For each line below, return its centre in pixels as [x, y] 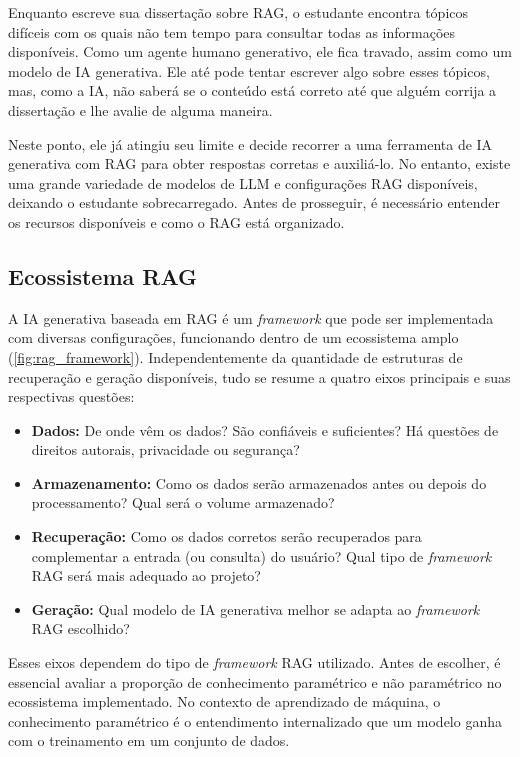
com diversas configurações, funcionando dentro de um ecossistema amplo [233, 337]
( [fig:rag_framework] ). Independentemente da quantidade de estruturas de [235, 356]
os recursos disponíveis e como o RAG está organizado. [176, 221]
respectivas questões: [71, 396]
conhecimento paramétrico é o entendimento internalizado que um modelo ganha [255, 720]
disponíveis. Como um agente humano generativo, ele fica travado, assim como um [260, 51]
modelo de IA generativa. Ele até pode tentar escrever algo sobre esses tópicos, [249, 70]
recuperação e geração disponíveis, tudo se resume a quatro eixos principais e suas [259, 376]
